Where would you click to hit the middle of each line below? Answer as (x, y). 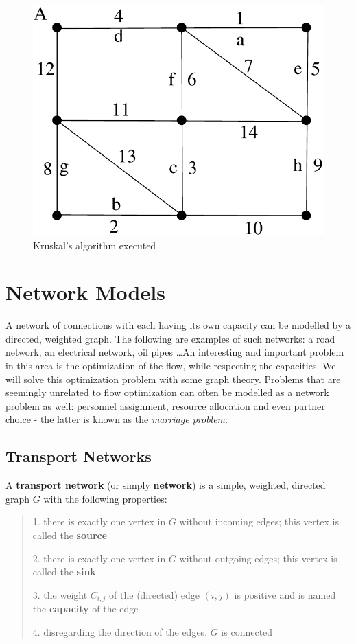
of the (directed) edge (154, 594)
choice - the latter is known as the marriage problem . (117, 419)
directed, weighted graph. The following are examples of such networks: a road (170, 338)
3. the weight (60, 594)
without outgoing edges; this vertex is (258, 558)
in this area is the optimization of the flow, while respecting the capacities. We (171, 366)
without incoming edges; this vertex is (259, 521)
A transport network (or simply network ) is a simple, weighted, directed (166, 485)
